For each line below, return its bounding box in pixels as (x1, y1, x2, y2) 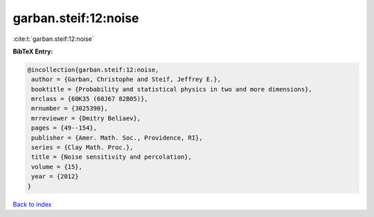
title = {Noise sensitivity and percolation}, (31, 153, 192, 161)
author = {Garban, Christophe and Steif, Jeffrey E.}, (31, 76, 222, 83)
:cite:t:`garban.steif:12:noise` (12, 35, 94, 43)
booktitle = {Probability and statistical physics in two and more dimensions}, (31, 85, 313, 93)
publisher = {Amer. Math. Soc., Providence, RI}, (31, 134, 204, 141)
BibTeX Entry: (12, 47, 53, 55)
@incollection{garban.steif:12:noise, (27, 66, 159, 73)
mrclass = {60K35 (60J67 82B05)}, (31, 95, 148, 103)
